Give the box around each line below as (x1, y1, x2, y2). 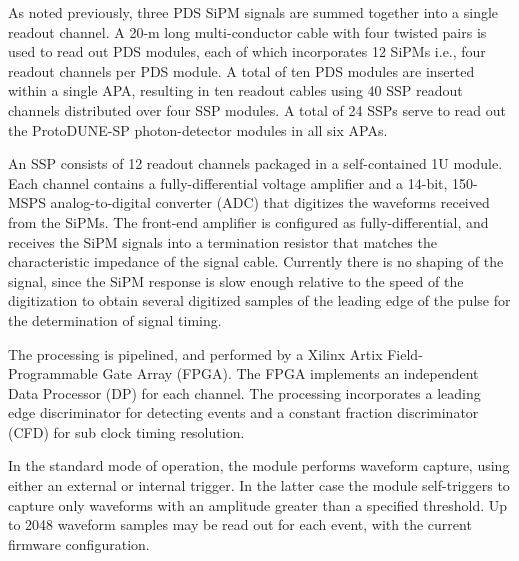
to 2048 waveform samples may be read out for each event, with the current (8, 514, 472, 535)
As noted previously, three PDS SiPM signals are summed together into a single (8, 2, 499, 22)
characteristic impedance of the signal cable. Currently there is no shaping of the (8, 251, 504, 272)
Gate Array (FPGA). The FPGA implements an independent (102, 363, 479, 384)
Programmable (8, 363, 98, 384)
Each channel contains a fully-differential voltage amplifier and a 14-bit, (8, 172, 448, 193)
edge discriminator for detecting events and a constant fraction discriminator (8, 402, 479, 423)
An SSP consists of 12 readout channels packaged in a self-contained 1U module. (8, 153, 503, 174)
